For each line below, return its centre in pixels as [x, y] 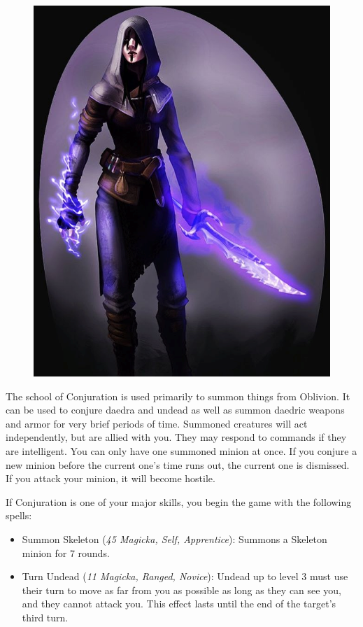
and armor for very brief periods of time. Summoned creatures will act [157, 423]
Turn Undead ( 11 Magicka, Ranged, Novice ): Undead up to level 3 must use [185, 576]
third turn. [45, 617]
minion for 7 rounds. [66, 552]
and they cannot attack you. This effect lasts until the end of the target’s [179, 604]
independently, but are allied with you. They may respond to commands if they [176, 437]
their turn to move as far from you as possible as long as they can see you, [181, 590]
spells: [19, 515]
